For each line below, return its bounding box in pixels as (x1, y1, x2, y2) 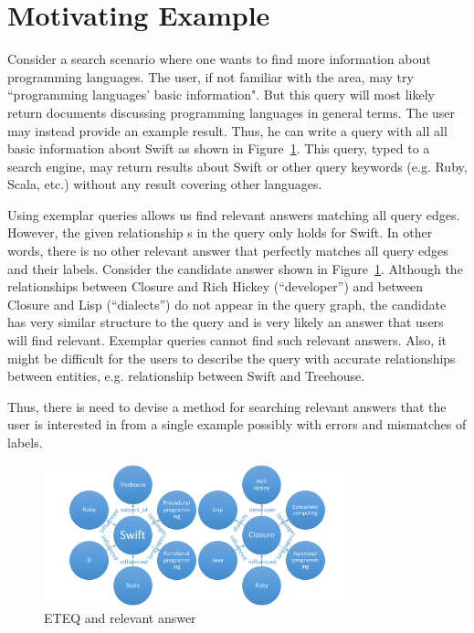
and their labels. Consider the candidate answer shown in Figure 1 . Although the (7, 258, 463, 278)
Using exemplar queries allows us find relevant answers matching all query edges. (7, 205, 460, 224)
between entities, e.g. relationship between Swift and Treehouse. (7, 366, 365, 385)
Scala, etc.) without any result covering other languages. (7, 174, 322, 194)
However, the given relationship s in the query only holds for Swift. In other (7, 223, 433, 242)
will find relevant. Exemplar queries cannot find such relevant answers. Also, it (7, 331, 448, 350)
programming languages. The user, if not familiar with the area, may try (7, 67, 414, 86)
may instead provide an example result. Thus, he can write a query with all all (7, 121, 448, 140)
